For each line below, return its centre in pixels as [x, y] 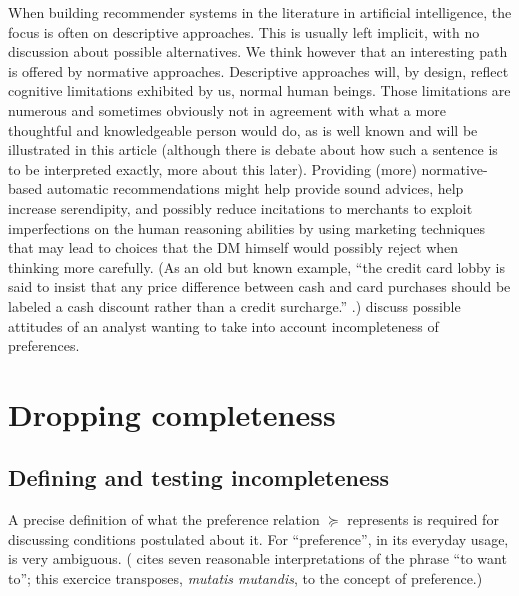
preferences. [44, 345]
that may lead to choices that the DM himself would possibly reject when [233, 247]
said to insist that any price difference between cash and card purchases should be [259, 286]
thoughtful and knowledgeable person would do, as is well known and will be [243, 129]
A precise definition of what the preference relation [164, 519]
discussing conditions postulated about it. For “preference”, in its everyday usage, [258, 538]
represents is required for [423, 519]
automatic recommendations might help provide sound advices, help [255, 188]
